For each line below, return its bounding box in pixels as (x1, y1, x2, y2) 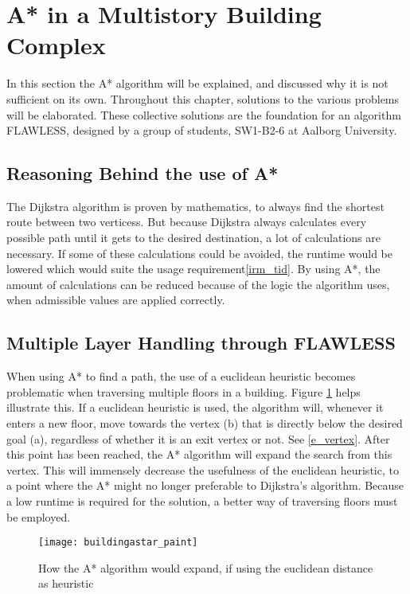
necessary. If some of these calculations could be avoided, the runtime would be (6, 244, 392, 261)
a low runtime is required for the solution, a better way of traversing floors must (6, 493, 398, 509)
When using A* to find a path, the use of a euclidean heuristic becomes (6, 368, 356, 385)
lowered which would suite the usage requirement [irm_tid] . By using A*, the (6, 260, 381, 277)
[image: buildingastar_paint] (38, 537, 198, 549)
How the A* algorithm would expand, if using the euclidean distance (38, 559, 373, 576)
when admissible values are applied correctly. (6, 291, 225, 308)
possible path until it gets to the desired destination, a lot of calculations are (6, 229, 381, 246)
